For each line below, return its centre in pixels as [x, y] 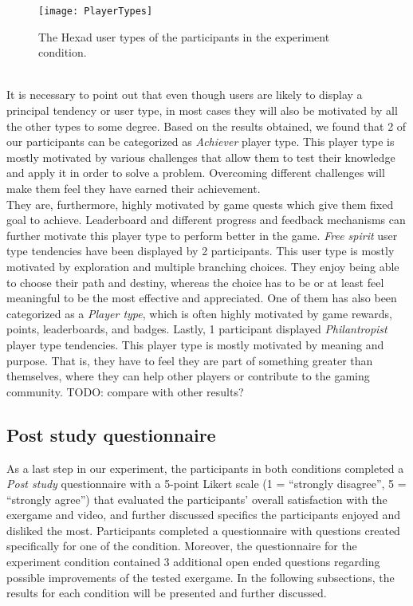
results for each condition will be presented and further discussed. [167, 593]
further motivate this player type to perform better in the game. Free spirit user [202, 235]
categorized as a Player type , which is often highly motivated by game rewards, [199, 313]
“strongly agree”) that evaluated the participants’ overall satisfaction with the [197, 499]
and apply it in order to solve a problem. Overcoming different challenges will [196, 173]
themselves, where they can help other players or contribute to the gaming [188, 376]
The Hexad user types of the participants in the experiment [184, 36]
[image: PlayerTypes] [96, 11]
